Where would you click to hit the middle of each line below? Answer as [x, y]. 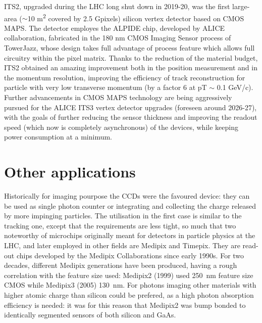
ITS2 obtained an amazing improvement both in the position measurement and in [131, 67]
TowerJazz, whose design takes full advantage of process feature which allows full [129, 48]
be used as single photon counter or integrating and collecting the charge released [130, 205]
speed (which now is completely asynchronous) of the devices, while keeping [121, 127]
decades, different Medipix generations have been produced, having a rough [121, 265]
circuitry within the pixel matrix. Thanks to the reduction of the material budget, [131, 57]
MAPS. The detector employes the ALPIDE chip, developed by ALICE [115, 28]
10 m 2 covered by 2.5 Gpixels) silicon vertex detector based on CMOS [136, 17]
